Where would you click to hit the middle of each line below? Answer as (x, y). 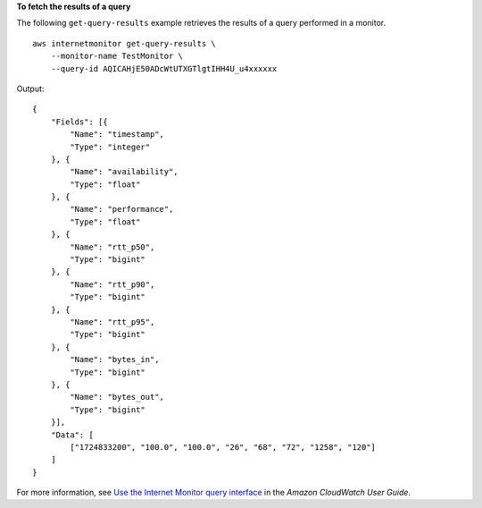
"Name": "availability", (124, 172)
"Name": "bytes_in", (115, 360)
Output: (30, 89)
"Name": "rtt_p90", (112, 284)
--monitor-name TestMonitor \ (116, 56)
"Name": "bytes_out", (117, 397)
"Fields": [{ (79, 122)
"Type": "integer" (110, 147)
